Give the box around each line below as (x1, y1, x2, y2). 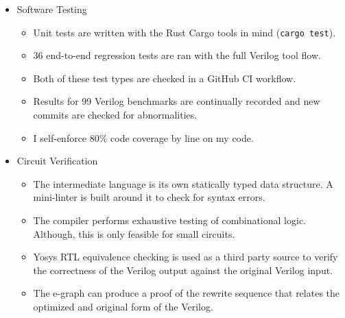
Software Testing (16, 2, 87, 16)
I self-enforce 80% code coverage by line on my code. (33, 130, 254, 145)
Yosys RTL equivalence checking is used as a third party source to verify (33, 249, 338, 264)
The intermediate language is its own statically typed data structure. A (33, 176, 333, 191)
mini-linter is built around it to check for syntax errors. (33, 190, 265, 204)
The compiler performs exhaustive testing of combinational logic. (33, 213, 306, 227)
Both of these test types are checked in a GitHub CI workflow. (33, 71, 296, 85)
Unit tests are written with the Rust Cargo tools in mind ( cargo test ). (33, 25, 336, 39)
